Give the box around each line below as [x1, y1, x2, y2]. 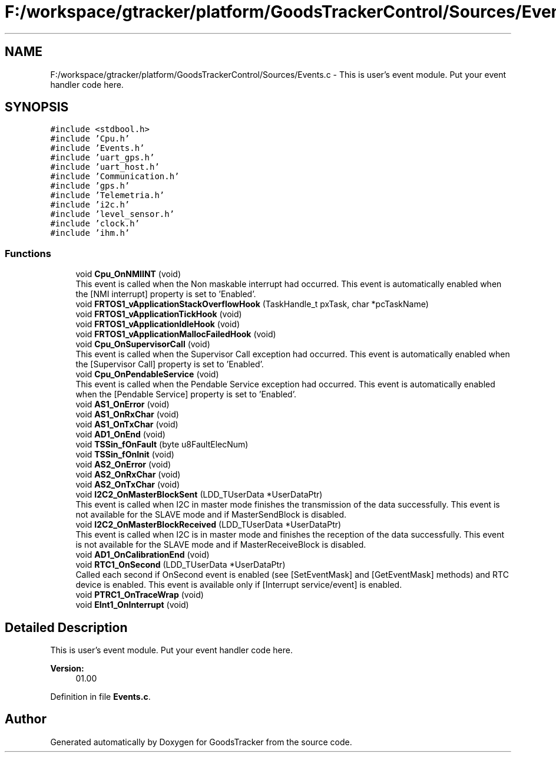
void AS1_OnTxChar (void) [75, 419, 178, 430]
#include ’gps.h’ [50, 181, 130, 191]
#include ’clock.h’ [50, 219, 140, 229]
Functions [5, 247, 51, 259]
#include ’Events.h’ [50, 143, 145, 153]
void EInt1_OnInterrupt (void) [75, 600, 189, 610]
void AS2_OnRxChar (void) [75, 469, 181, 480]
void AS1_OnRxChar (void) [75, 409, 179, 420]
